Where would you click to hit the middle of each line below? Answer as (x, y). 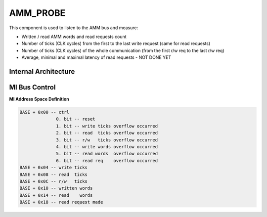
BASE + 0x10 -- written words (56, 188)
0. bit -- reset (76, 119)
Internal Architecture (42, 71)
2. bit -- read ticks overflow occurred (107, 133)
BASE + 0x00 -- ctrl (44, 112)
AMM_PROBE (37, 13)
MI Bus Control (32, 87)
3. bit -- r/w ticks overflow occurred (107, 140)
